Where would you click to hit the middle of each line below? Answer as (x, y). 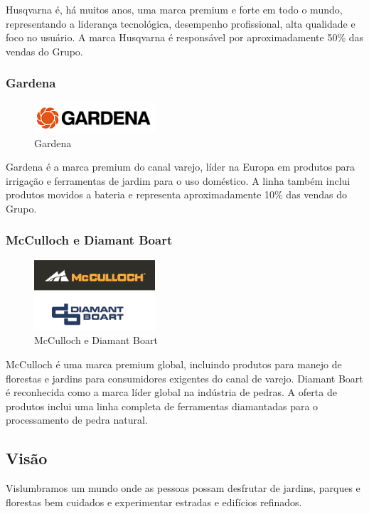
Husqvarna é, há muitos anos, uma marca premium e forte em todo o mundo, (174, 9)
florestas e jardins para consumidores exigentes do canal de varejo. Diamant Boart (184, 378)
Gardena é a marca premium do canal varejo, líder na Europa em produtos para (181, 167)
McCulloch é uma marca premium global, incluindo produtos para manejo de (174, 364)
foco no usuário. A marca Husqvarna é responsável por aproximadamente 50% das (185, 37)
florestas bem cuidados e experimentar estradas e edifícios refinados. (154, 502)
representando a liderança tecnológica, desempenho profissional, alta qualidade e (181, 23)
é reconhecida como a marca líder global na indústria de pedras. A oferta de (171, 392)
